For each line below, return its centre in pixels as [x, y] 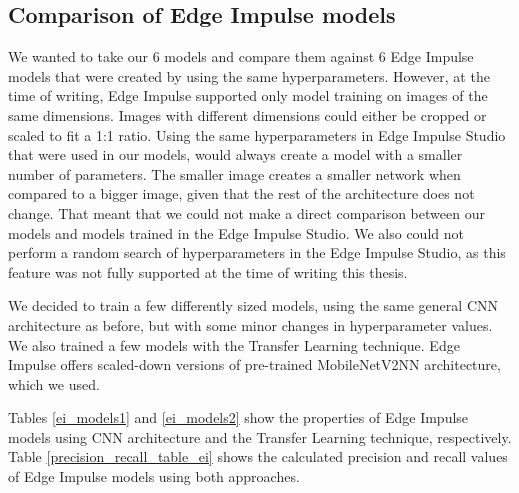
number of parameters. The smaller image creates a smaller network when [234, 173]
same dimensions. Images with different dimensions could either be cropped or [247, 114]
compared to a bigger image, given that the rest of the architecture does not [241, 193]
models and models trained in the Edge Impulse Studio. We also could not [236, 232]
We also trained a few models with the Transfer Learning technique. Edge [234, 344]
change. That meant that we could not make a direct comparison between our [246, 212]
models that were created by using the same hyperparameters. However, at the [249, 75]
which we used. [54, 383]
